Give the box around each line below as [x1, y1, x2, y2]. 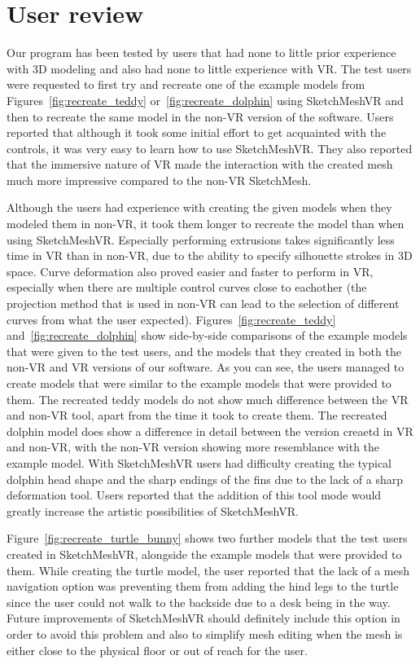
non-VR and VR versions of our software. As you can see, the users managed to [7, 358, 405, 376]
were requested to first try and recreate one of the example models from [7, 76, 365, 93]
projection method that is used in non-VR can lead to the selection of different [7, 295, 400, 312]
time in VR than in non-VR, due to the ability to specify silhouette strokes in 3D [7, 247, 413, 264]
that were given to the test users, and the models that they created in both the [7, 342, 401, 359]
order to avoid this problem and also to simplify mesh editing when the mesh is [7, 625, 403, 642]
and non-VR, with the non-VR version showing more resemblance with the [7, 438, 380, 455]
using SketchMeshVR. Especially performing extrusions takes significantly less [7, 231, 395, 248]
